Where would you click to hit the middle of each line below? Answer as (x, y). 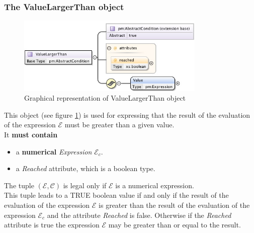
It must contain (31, 135)
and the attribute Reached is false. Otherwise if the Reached (139, 215)
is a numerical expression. (155, 185)
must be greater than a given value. (119, 125)
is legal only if (85, 185)
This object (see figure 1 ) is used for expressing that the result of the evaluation (127, 114)
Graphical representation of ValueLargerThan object (105, 98)
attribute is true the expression (52, 225)
